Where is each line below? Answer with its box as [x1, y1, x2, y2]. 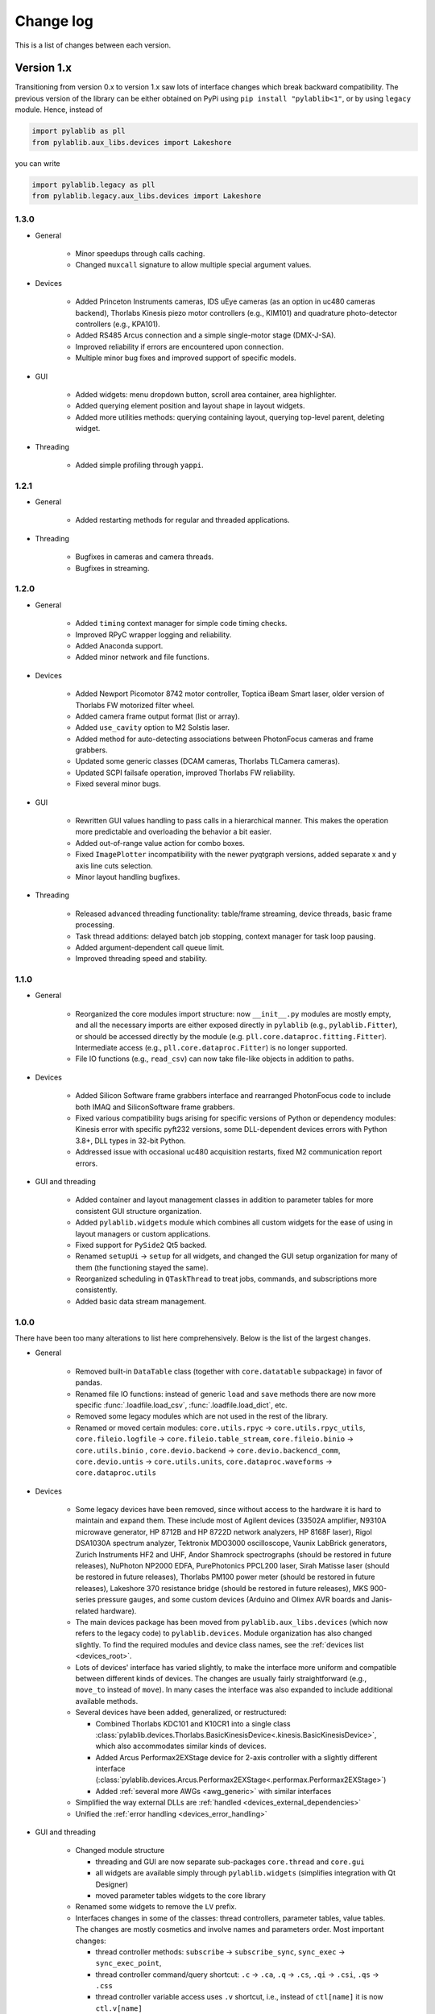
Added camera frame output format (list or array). [75, 711, 241, 721]
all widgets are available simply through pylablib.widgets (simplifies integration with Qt [95, 1868, 396, 1878]
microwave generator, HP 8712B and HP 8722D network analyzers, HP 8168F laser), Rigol [75, 1527, 372, 1536]
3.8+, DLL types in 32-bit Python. [75, 1136, 186, 1146]
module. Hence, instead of [14, 105, 103, 114]
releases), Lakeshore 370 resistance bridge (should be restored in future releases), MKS [75, 1583, 369, 1593]
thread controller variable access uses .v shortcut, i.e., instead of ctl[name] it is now [95, 1992, 383, 2002]
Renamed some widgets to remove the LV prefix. [75, 1902, 237, 1912]
